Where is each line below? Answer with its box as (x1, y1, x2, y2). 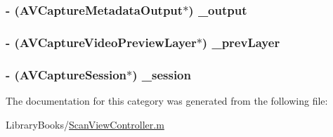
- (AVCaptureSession (6, 65, 127, 83)
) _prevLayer (202, 33, 280, 51)
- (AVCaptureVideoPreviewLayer (6, 33, 197, 51)
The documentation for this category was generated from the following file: (6, 93, 328, 107)
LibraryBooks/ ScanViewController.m (6, 117, 164, 131)
